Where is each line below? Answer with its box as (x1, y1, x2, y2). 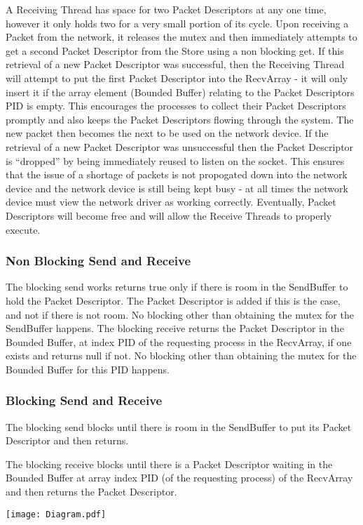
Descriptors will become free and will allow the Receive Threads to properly (6, 208, 332, 222)
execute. (6, 222, 41, 237)
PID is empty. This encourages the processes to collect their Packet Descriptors (6, 98, 346, 113)
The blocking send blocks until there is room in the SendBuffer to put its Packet (6, 419, 352, 434)
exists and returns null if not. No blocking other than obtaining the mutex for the (6, 348, 357, 363)
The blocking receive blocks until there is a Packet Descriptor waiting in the (6, 456, 333, 471)
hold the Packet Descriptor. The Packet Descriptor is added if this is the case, (6, 293, 341, 307)
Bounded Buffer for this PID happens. (6, 361, 170, 376)
